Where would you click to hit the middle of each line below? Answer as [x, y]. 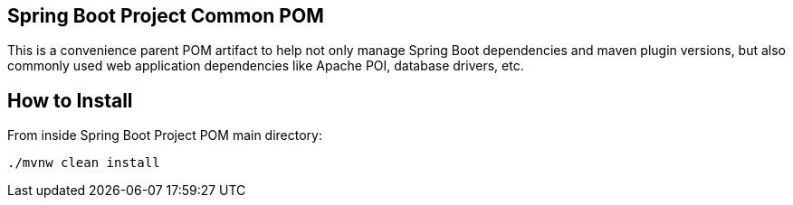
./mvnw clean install [84, 163]
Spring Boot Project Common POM [166, 16]
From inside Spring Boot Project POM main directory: [165, 135]
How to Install [70, 100]
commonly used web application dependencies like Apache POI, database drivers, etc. [266, 66]
